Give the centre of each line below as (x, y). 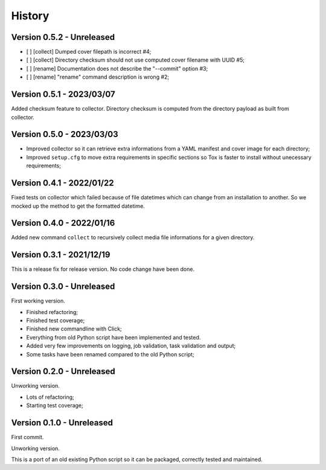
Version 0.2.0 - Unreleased (63, 372)
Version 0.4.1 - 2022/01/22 (62, 183)
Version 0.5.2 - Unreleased (63, 37)
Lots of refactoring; (50, 397)
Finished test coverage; (56, 321)
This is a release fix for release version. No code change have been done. (103, 269)
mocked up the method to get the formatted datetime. (78, 206)
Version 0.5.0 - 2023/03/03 (65, 134)
